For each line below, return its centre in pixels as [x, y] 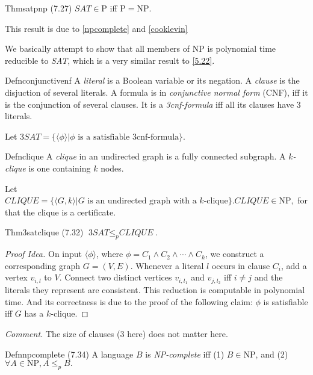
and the [268, 277]
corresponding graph [43, 265]
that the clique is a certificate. [60, 212]
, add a [294, 265]
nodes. [112, 168]
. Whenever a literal [167, 265]
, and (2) [272, 354]
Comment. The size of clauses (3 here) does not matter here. [116, 333]
